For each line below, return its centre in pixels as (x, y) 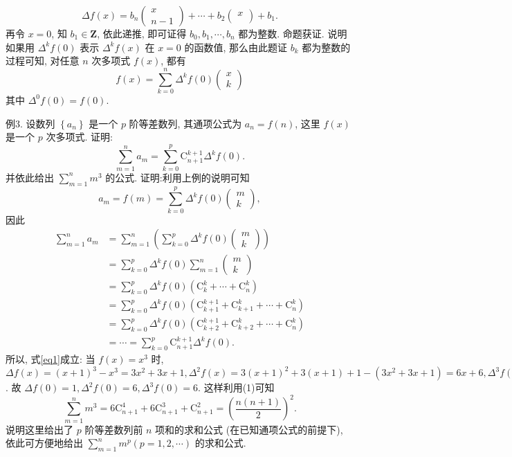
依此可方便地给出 (44, 443)
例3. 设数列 (30, 123)
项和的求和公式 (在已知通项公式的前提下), (249, 429)
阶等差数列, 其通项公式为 (185, 123)
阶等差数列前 (114, 429)
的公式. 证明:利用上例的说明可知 (177, 177)
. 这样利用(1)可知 (236, 387)
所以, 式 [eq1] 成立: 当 (51, 359)
